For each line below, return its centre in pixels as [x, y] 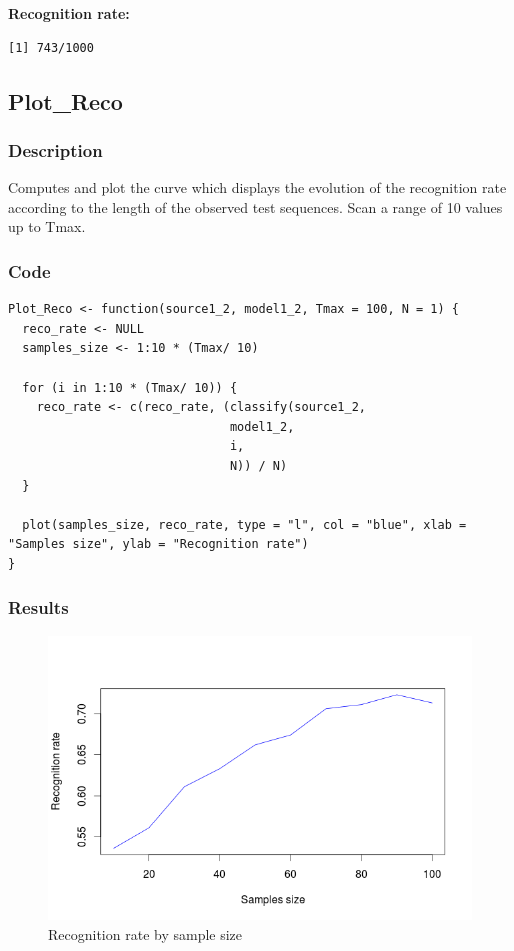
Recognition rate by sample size [145, 933]
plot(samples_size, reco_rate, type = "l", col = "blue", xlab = [244, 524]
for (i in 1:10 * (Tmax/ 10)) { [130, 387]
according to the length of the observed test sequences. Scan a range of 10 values [255, 206]
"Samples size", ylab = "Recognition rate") [158, 544]
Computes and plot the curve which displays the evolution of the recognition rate [257, 187]
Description [55, 149]
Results [38, 607]
